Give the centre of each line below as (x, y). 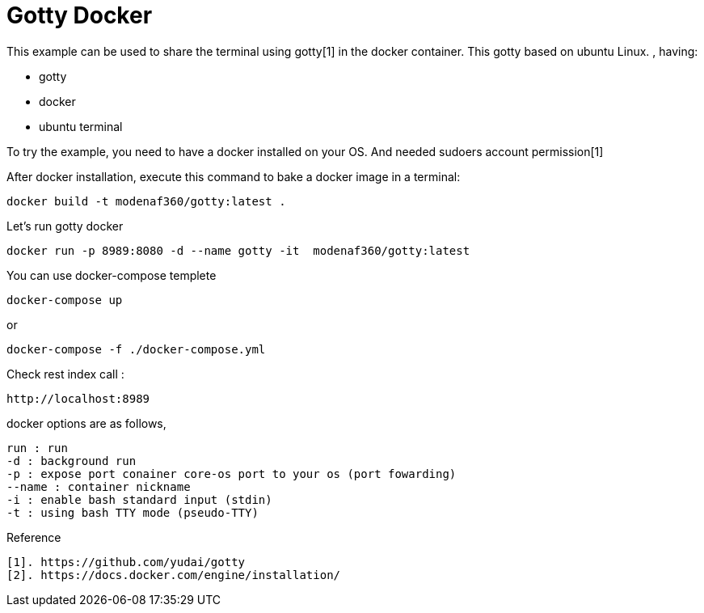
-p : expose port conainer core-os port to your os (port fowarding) (232, 473)
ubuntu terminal (81, 126)
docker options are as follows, (86, 423)
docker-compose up (65, 300)
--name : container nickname (99, 486)
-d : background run (72, 461)
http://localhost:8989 (78, 398)
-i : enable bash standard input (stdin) (139, 499)
